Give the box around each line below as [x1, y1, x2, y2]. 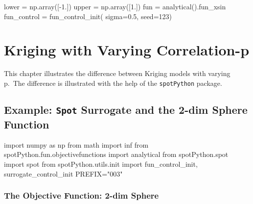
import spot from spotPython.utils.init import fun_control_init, [4, 158, 198, 169]
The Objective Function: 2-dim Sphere [4, 189, 159, 202]
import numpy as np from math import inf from [4, 139, 149, 150]
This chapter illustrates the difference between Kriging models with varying [4, 68, 230, 78]
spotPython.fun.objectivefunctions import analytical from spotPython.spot [4, 149, 229, 159]
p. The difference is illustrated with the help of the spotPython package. [4, 77, 222, 88]
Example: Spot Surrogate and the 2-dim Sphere [4, 102, 248, 117]
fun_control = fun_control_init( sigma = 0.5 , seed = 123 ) [4, 11, 172, 21]
